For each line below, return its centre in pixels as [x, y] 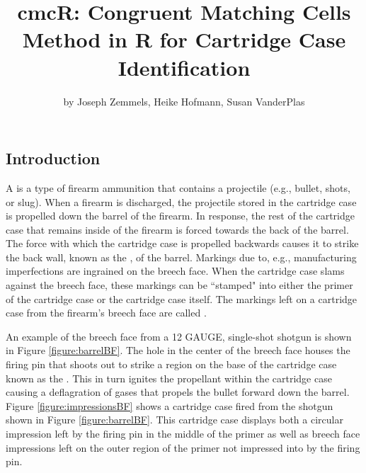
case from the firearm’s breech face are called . [106, 313]
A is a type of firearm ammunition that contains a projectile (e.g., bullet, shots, [178, 187]
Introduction [53, 158]
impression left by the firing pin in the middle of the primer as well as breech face [183, 433]
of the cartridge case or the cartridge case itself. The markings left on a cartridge [182, 298]
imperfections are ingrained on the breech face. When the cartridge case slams [175, 271]
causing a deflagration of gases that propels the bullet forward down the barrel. [178, 392]
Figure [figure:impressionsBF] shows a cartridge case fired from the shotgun [170, 405]
